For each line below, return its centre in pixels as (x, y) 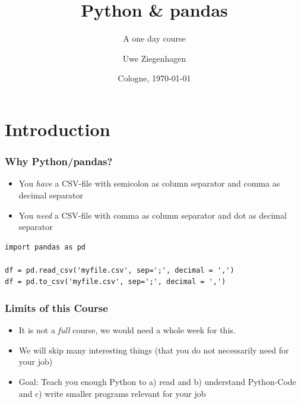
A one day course (154, 38)
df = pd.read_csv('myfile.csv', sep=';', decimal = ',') (120, 270)
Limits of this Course (56, 307)
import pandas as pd (45, 247)
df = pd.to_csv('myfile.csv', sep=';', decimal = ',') (115, 282)
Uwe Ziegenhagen (154, 58)
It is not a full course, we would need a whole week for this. (127, 330)
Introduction (58, 129)
